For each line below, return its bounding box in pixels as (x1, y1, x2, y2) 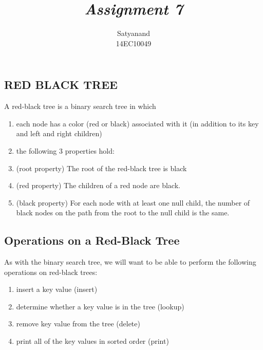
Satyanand (117, 28, 151, 39)
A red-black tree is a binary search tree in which (4, 101, 156, 112)
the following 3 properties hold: (16, 145, 115, 156)
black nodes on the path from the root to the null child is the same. (16, 207, 230, 218)
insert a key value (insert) (16, 284, 98, 294)
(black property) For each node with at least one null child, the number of (16, 197, 250, 208)
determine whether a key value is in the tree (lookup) (16, 301, 184, 311)
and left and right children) (16, 128, 102, 139)
